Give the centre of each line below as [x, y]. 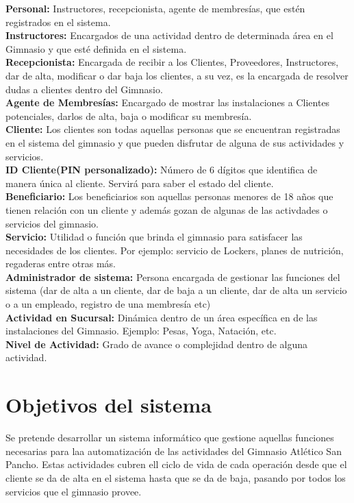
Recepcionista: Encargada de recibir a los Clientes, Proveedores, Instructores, [172, 62]
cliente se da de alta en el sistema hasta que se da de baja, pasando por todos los [176, 477]
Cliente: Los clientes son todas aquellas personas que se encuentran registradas [173, 129]
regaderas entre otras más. [61, 263]
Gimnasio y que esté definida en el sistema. [96, 48]
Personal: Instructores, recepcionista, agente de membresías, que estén [155, 8]
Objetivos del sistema [109, 405]
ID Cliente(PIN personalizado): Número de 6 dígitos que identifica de [162, 170]
